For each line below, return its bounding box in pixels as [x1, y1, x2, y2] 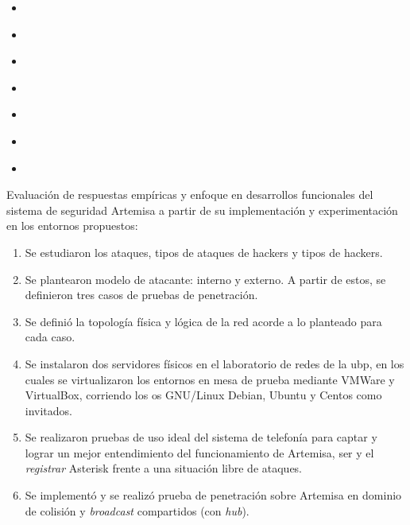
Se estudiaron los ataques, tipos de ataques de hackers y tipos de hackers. [25, 243, 383, 260]
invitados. [25, 402, 73, 418]
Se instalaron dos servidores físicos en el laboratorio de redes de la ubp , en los [25, 355, 404, 371]
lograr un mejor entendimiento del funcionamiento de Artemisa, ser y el [25, 444, 374, 461]
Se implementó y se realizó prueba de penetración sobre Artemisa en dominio [25, 487, 402, 504]
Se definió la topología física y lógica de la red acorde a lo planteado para [25, 313, 382, 329]
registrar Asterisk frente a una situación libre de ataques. [25, 460, 303, 476]
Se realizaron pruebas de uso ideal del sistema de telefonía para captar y [25, 429, 377, 445]
